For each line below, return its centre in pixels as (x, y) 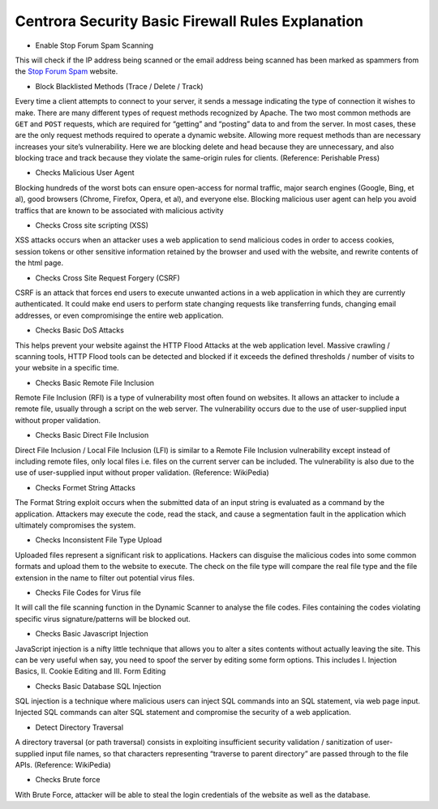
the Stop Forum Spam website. (67, 71)
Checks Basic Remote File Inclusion (94, 383)
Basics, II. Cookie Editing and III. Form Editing (90, 671)
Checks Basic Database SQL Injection (98, 686)
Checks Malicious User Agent (85, 173)
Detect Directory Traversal (79, 727)
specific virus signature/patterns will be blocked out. (103, 619)
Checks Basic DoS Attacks (80, 330)
